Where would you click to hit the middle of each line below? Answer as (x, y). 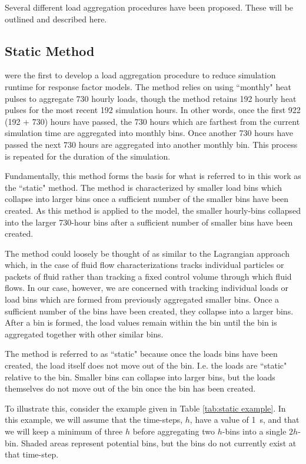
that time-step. (32, 454)
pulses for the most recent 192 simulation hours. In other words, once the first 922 (153, 110)
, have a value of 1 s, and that (245, 420)
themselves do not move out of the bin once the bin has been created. (130, 388)
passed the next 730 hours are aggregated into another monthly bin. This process (151, 144)
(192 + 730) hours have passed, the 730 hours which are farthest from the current (152, 121)
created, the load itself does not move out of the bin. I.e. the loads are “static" (146, 365)
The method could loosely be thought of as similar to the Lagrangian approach (147, 253)
